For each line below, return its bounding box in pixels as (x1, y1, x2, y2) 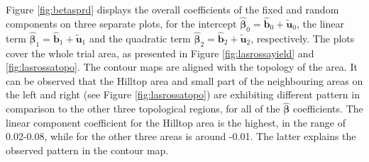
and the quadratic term (89, 30, 191, 45)
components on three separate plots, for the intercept (6, 16, 237, 30)
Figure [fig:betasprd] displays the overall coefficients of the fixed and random (6, 2, 339, 16)
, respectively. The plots (250, 30, 355, 45)
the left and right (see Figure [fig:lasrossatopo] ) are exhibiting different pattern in (6, 87, 360, 102)
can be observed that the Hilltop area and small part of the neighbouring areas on (6, 73, 363, 88)
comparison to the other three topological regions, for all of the (6, 101, 280, 116)
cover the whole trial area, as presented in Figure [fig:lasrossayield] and (6, 45, 314, 60)
